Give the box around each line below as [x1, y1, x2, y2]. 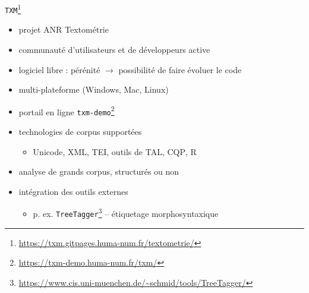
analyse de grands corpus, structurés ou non [18, 165, 179, 178]
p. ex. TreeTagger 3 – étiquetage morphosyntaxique [33, 206, 219, 220]
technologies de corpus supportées [18, 125, 142, 137]
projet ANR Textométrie [18, 23, 109, 36]
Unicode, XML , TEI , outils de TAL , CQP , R [33, 145, 197, 157]
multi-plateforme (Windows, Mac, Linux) [18, 83, 169, 96]
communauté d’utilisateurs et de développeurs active [18, 43, 210, 55]
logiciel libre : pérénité [18, 63, 100, 75]
